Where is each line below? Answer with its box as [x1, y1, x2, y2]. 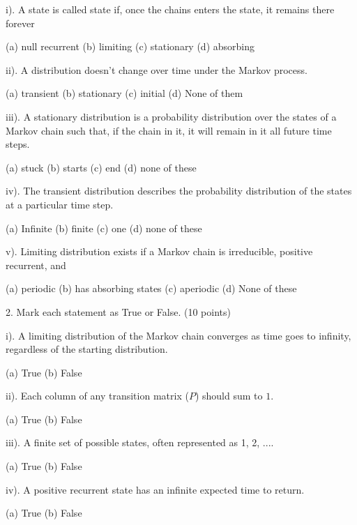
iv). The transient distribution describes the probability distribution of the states [6, 183, 352, 198]
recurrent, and [6, 257, 66, 272]
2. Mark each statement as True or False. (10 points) [6, 304, 231, 319]
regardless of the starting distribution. [6, 342, 168, 356]
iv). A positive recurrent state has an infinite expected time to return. [6, 482, 305, 496]
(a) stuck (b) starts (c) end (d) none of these [6, 160, 197, 174]
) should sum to [195, 388, 263, 403]
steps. [6, 137, 30, 151]
